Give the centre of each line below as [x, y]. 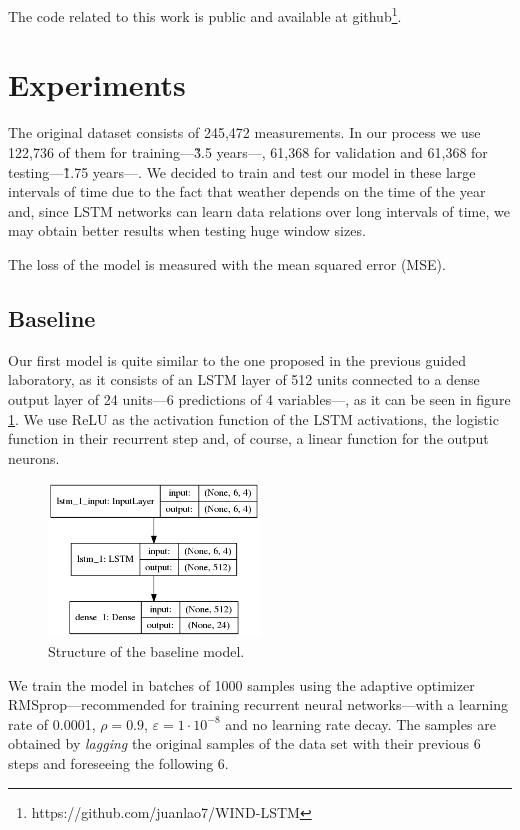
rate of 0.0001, [52, 723]
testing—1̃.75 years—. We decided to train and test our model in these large [242, 171]
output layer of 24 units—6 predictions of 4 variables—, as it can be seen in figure [259, 398]
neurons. [34, 457]
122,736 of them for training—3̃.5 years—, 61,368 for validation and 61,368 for [248, 151]
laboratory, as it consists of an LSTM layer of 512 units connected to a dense [244, 379]
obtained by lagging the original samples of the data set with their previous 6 [244, 743]
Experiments [97, 84]
